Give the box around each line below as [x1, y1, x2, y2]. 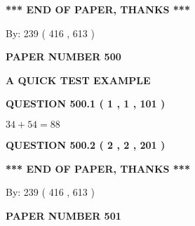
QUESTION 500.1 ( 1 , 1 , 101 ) [6, 96, 166, 111]
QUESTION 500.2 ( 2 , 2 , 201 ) [6, 137, 166, 152]
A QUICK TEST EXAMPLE [6, 72, 151, 87]
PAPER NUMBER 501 [6, 208, 121, 222]
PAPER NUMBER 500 [6, 49, 121, 64]
